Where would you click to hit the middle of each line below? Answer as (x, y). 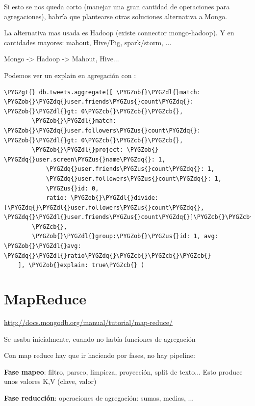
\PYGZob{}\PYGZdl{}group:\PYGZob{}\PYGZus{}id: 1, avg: (125, 236)
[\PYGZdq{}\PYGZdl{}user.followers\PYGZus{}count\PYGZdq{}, (104, 207)
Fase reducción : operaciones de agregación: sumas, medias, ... (99, 397)
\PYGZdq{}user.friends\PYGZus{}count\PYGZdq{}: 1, (130, 169)
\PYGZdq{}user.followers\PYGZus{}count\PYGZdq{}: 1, (134, 178)
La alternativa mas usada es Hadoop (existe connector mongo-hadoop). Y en (119, 33)
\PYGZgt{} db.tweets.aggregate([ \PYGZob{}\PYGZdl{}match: (102, 92)
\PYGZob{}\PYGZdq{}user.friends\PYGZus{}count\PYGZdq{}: (99, 102)
